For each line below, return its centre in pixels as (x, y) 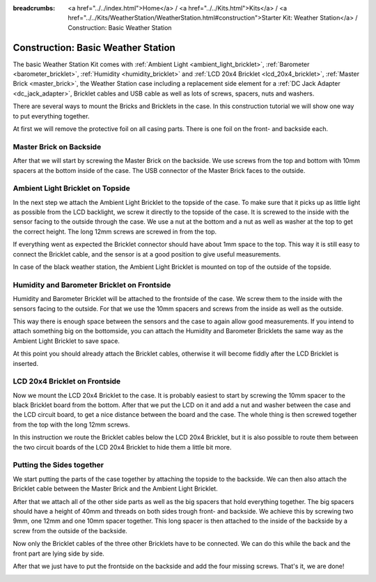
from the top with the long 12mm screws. (71, 424)
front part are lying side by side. (58, 553)
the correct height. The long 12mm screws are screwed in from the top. (115, 231)
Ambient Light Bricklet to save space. (66, 341)
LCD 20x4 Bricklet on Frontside (67, 381)
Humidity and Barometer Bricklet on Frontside (92, 284)
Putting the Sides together (58, 465)
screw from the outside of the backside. (70, 530)
